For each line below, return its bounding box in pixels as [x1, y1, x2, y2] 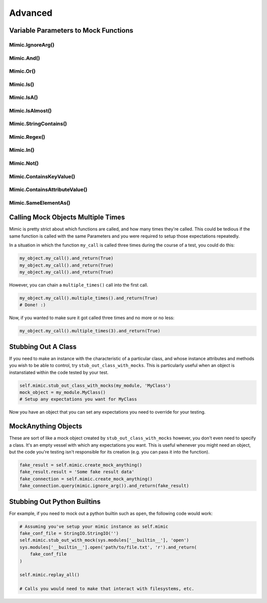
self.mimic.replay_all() [19, 572, 80, 578]
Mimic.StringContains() [9, 120, 67, 127]
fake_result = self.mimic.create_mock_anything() [19, 462, 142, 467]
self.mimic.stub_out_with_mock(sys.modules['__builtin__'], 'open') [19, 537, 189, 543]
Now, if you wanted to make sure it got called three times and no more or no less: [9, 315, 175, 321]
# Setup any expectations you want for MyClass [19, 396, 137, 402]
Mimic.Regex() [9, 134, 45, 140]
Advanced [9, 7, 53, 18]
